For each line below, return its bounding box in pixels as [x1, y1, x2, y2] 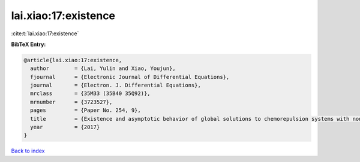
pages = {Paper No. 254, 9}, [30, 107, 141, 114]
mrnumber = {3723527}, [30, 99, 113, 105]
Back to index [11, 147, 45, 155]
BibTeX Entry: [11, 41, 46, 48]
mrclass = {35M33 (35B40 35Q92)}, [30, 90, 151, 97]
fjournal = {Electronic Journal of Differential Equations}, [30, 74, 230, 80]
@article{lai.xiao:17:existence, [23, 57, 122, 63]
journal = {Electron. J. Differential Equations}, [30, 82, 201, 89]
